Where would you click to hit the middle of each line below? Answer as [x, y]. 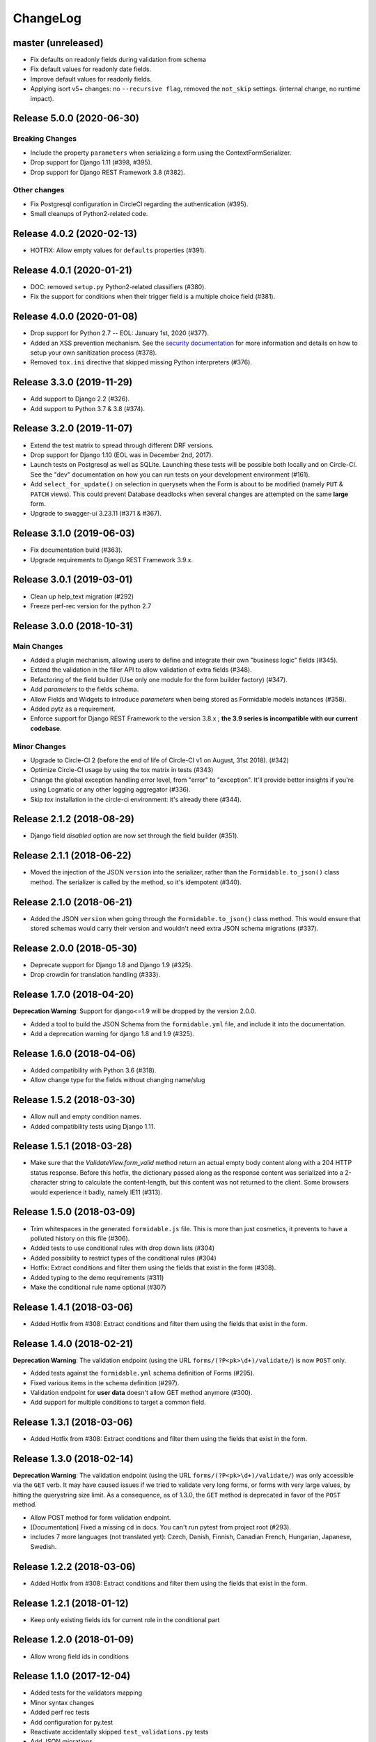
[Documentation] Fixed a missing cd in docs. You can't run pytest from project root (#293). [161, 1527]
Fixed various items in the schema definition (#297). [105, 1382]
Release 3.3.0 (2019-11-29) [73, 382]
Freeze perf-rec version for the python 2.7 [91, 606]
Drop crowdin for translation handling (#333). [95, 975]
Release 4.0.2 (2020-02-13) [75, 233]
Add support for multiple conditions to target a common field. [118, 1402]
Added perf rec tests [60, 1712]
